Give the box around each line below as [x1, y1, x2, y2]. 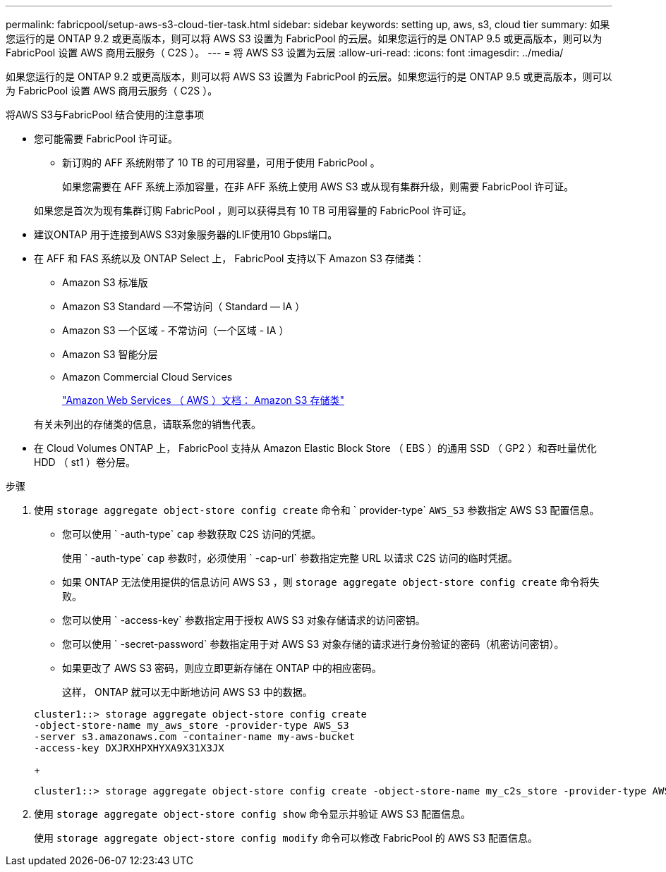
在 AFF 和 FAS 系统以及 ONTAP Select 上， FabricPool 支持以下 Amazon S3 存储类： [34, 252, 425, 264]
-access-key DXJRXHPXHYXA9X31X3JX [34, 742, 224, 754]
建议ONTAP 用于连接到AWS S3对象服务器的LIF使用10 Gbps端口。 [34, 228, 338, 240]
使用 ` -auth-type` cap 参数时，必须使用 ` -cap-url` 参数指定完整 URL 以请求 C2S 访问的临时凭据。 [62, 552, 518, 564]
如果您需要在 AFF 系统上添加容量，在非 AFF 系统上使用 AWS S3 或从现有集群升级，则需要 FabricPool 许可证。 [62, 180, 574, 192]
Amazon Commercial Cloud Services [62, 371, 233, 383]
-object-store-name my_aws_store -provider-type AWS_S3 [34, 720, 349, 731]
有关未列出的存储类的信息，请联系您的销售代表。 [34, 418, 261, 430]
